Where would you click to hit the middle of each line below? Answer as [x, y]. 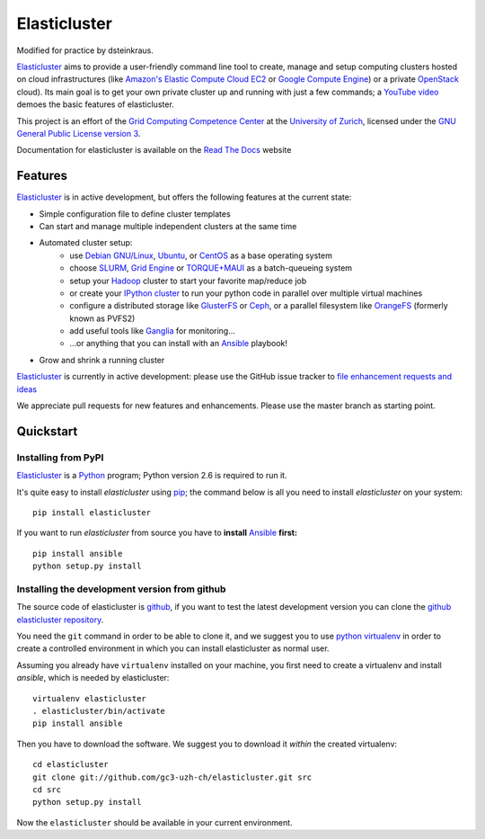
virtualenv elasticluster [90, 698]
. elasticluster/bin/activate [99, 711]
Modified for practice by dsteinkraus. [85, 50]
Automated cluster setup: [86, 243]
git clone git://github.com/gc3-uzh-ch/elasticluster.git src [172, 777]
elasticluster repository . [60, 620]
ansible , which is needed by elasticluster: [93, 678]
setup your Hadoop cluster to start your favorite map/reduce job [188, 281]
